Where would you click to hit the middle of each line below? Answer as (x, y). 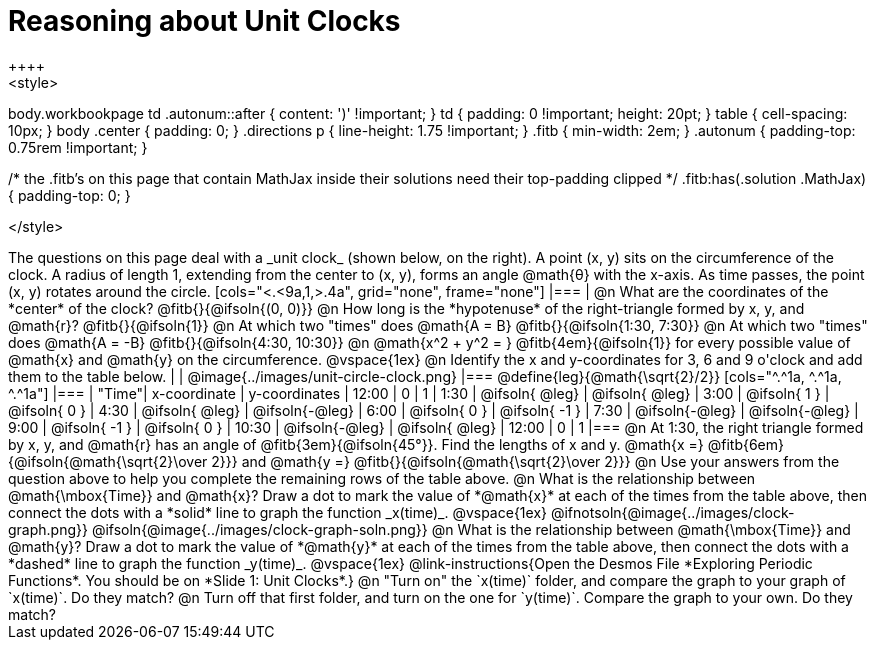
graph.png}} (48, 529)
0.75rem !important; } (78, 147)
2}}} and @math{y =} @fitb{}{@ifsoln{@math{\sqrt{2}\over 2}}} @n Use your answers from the (525, 461)
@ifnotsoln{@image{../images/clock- (672, 512)
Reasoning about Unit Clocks (204, 21)
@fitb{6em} (746, 444)
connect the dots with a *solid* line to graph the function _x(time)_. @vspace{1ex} (278, 512)
